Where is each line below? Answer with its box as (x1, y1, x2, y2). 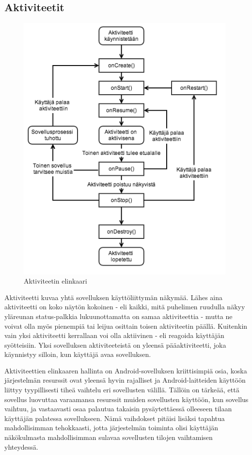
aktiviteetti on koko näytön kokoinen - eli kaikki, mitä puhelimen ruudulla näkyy (4, 302, 245, 312)
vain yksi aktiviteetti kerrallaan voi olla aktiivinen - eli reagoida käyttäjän (4, 330, 224, 340)
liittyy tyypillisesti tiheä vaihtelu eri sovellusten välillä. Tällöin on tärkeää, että (4, 385, 239, 395)
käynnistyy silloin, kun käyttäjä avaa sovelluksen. (4, 349, 151, 359)
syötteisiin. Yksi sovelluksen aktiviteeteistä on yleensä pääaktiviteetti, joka (4, 339, 226, 350)
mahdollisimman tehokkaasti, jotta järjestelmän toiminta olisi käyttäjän (4, 422, 218, 433)
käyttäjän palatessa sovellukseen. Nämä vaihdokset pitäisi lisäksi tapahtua (4, 413, 225, 423)
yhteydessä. (4, 441, 38, 452)
